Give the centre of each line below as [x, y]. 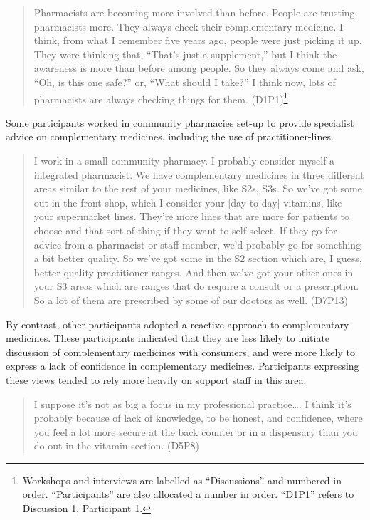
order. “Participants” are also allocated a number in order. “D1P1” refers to [188, 494]
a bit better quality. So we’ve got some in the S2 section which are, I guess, [198, 258]
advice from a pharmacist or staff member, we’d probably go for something [197, 244]
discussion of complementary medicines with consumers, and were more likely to [180, 352]
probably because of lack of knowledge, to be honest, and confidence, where [198, 418]
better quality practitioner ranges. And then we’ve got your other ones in [194, 272]
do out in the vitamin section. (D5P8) [117, 446]
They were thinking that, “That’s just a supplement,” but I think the [185, 54]
